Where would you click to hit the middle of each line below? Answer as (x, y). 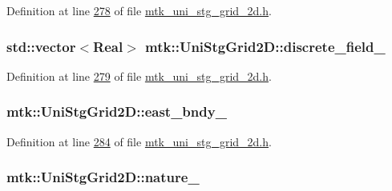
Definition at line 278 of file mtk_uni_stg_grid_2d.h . (139, 10)
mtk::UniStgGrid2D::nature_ (103, 177)
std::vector (41, 46)
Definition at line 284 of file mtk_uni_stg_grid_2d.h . (139, 141)
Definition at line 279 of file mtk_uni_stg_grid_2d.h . (139, 76)
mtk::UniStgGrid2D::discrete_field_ (265, 46)
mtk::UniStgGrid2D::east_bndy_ (117, 111)
